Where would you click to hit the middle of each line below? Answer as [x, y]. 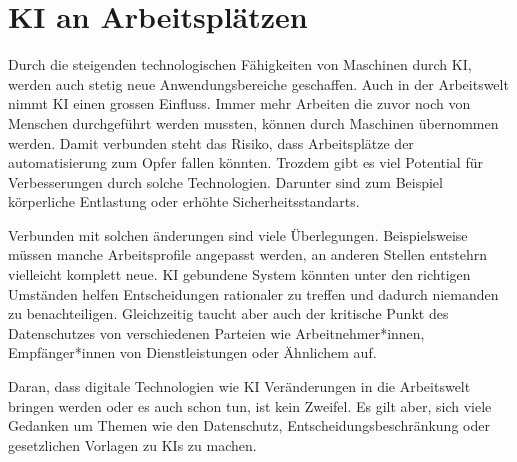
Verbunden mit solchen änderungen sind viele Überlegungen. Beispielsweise [238, 234]
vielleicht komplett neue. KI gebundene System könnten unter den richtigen [239, 274]
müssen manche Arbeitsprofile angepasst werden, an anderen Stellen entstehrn [247, 254]
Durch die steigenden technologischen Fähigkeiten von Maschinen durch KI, [240, 64]
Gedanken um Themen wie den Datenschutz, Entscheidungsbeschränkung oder [249, 425]
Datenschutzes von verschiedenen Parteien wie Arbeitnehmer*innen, [216, 332]
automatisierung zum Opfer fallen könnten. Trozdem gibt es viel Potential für [245, 162]
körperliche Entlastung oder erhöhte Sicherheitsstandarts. [184, 201]
